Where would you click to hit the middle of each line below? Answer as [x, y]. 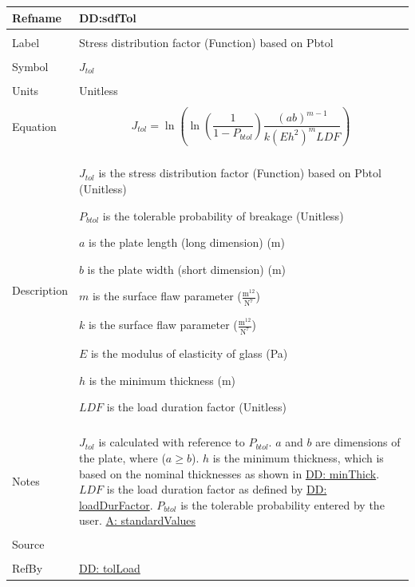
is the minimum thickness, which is [298, 457]
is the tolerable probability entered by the [283, 504]
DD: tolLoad [109, 568]
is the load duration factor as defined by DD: [217, 489]
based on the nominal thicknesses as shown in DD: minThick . [229, 473]
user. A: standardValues [137, 520]
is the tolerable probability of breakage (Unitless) [223, 215]
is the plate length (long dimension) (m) [187, 242]
